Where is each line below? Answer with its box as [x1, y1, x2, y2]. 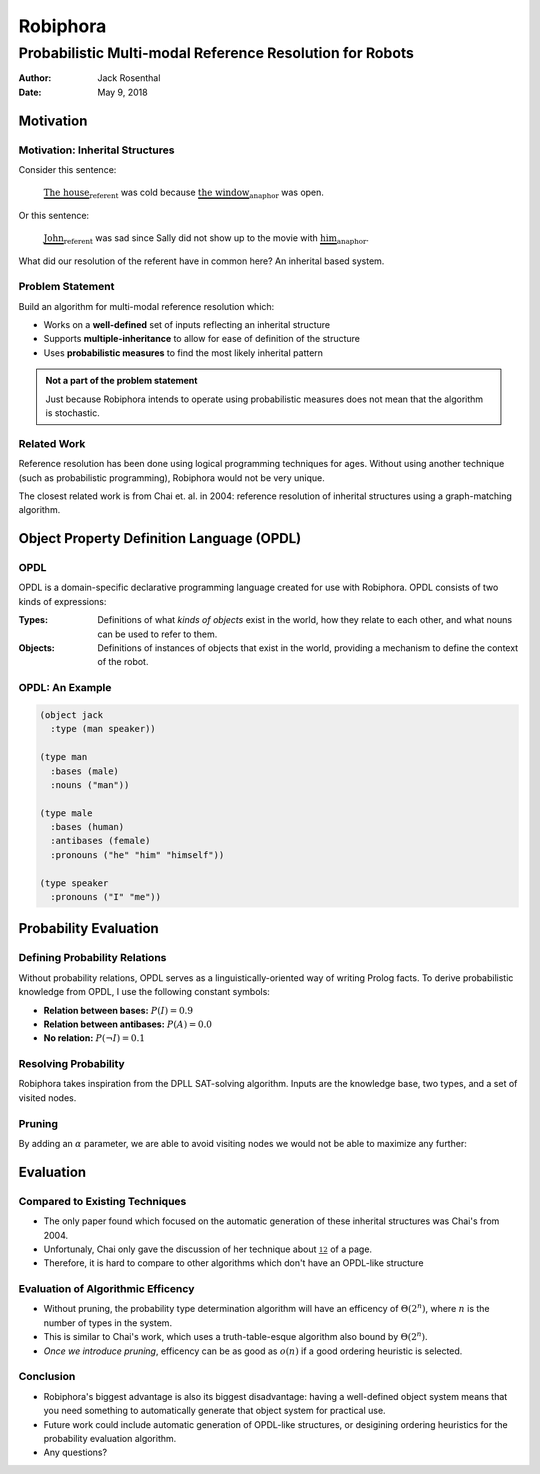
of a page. [330, 1243, 373, 1255]
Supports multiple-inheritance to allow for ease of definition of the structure [43, 333, 360, 345]
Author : [18, 72, 52, 84]
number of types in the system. [43, 1316, 173, 1329]
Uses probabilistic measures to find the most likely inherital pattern [43, 346, 324, 359]
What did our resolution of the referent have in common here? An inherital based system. [18, 255, 385, 267]
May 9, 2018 [97, 86, 149, 98]
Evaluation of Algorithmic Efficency [18, 1282, 195, 1296]
